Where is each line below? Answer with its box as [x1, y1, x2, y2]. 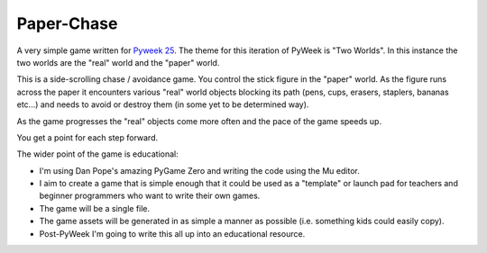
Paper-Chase [16, 14, 118, 33]
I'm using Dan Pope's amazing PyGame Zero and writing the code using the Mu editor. [39, 165, 360, 176]
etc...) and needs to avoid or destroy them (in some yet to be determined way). [16, 99, 309, 110]
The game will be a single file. [39, 203, 151, 213]
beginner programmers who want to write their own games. [39, 190, 261, 202]
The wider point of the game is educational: [16, 149, 179, 159]
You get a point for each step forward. [16, 131, 159, 143]
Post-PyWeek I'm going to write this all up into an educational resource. [39, 228, 306, 239]
